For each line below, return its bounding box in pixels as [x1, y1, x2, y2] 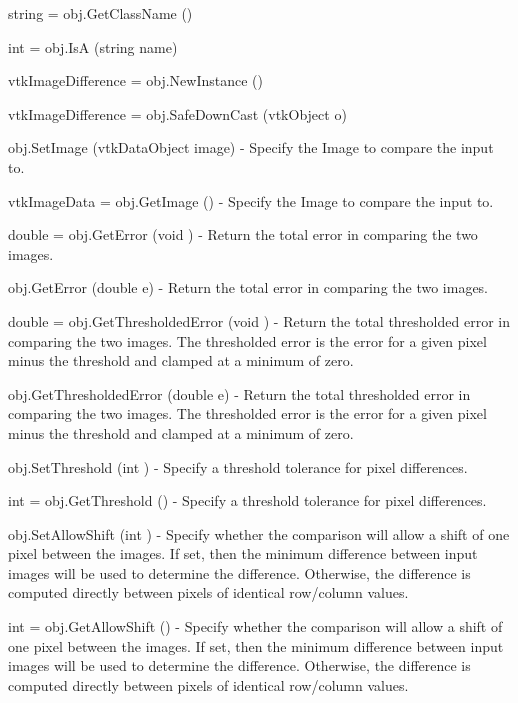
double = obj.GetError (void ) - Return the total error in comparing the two [8, 224, 478, 245]
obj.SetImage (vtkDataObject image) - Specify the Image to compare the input [8, 137, 494, 158]
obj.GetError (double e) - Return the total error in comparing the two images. [8, 277, 489, 298]
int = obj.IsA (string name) [8, 36, 178, 57]
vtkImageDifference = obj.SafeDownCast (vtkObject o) [8, 103, 347, 124]
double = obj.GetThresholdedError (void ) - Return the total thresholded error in [8, 310, 510, 331]
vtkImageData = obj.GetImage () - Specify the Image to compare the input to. [8, 190, 494, 211]
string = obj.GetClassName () [8, 3, 193, 23]
